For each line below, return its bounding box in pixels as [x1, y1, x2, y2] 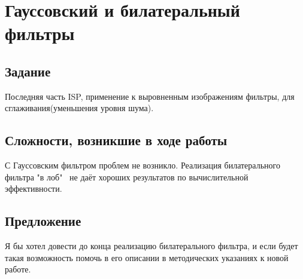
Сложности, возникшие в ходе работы [5, 131, 228, 149]
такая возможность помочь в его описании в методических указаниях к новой [5, 251, 289, 263]
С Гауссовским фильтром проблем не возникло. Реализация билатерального [5, 159, 280, 171]
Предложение [5, 211, 81, 230]
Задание [5, 62, 51, 80]
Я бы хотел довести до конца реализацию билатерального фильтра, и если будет [5, 240, 298, 252]
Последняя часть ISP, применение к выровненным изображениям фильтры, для [5, 90, 295, 102]
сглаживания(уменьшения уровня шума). [5, 102, 154, 114]
